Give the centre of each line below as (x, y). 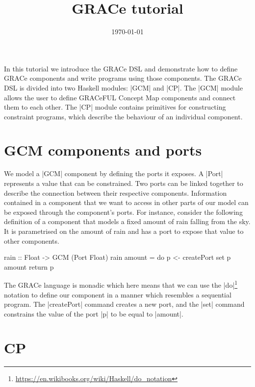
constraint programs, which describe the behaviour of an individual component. (123, 116)
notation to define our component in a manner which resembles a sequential (118, 294)
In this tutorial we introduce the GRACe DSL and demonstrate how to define (121, 68)
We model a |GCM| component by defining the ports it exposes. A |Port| (114, 173)
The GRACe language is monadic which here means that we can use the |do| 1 (121, 284)
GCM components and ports (103, 150)
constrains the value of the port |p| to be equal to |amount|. (94, 313)
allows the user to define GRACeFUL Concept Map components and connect (120, 97)
